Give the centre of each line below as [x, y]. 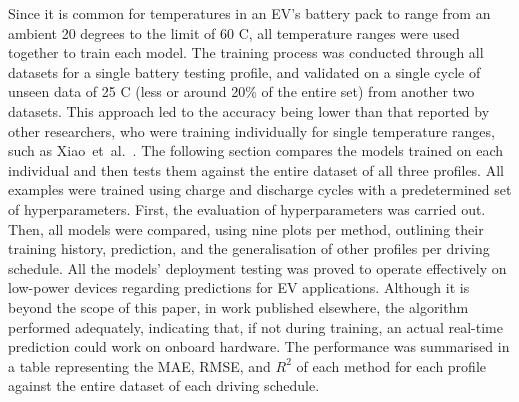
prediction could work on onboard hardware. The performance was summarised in [259, 346]
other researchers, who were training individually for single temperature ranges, [251, 130]
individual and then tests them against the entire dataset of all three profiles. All [256, 169]
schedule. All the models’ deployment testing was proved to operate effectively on [257, 267]
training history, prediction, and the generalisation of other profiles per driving [249, 248]
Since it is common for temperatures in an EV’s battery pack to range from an [249, 13]
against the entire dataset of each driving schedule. [164, 385]
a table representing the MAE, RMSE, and [139, 365]
